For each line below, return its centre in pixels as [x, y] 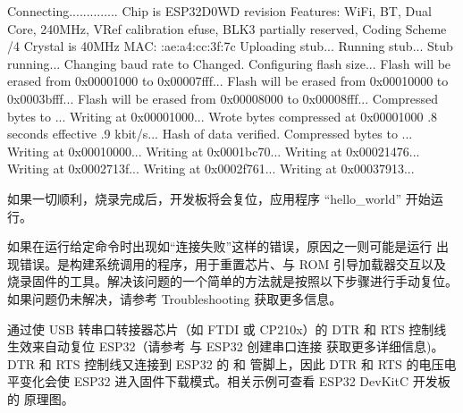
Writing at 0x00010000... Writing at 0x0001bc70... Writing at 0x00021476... [214, 151]
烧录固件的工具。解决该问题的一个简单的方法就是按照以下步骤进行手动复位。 [232, 281]
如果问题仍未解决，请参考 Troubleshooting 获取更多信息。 [175, 298]
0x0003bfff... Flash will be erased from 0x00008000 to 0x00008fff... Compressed [223, 98]
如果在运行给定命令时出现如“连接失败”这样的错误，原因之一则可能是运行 [220, 246]
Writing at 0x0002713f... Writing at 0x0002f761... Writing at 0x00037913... [211, 169]
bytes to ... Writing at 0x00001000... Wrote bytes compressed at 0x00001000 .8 [223, 116]
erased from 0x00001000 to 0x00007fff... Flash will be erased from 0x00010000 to [228, 81]
